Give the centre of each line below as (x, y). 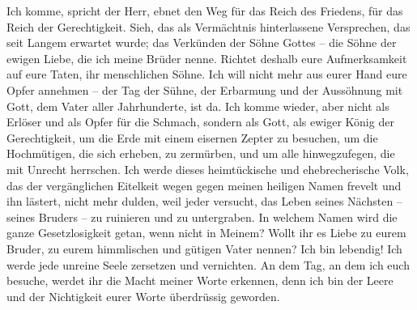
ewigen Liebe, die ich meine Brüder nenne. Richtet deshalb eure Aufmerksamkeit (207, 58)
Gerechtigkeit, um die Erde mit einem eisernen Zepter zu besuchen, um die (192, 137)
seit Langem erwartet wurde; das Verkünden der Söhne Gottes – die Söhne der (202, 42)
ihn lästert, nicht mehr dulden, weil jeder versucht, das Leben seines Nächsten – (204, 201)
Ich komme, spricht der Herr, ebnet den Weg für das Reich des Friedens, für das (205, 11)
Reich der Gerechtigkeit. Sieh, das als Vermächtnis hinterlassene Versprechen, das (208, 26)
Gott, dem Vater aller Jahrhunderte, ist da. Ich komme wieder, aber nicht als (198, 106)
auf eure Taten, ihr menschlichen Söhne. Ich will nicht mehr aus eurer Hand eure (207, 74)
